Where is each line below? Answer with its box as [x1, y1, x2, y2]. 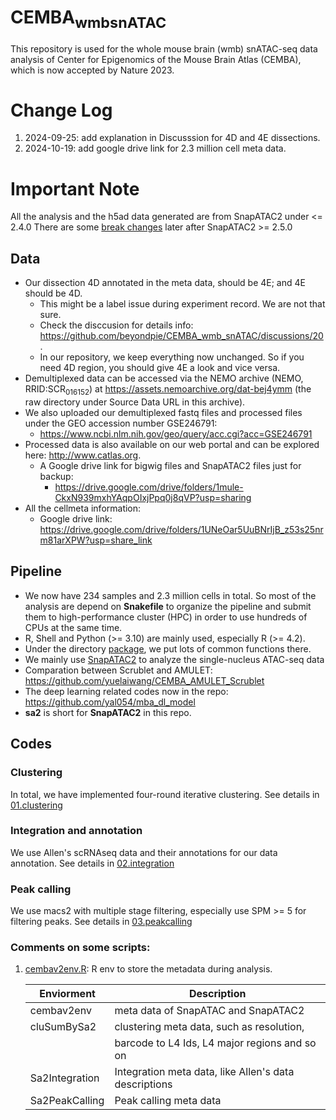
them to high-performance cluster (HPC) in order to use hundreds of [24, 611, 308, 623]
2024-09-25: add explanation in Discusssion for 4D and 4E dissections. [24, 132, 321, 144]
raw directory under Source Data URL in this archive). [24, 396, 246, 408]
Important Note [10, 177, 140, 200]
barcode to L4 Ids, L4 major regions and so [114, 1036, 317, 1050]
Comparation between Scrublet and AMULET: [24, 664, 213, 676]
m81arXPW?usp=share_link [39, 534, 153, 546]
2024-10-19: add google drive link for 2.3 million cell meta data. [24, 142, 287, 155]
